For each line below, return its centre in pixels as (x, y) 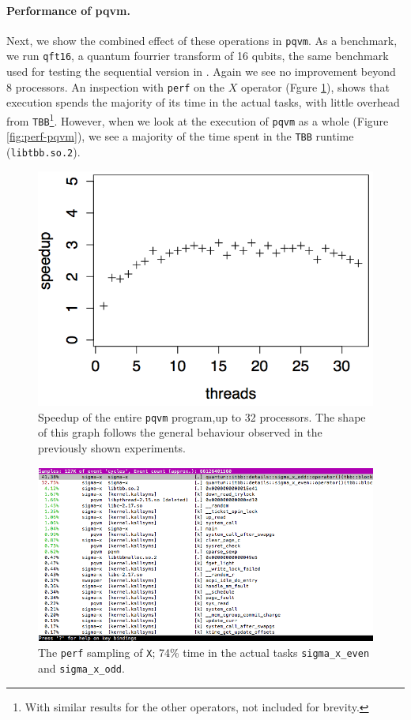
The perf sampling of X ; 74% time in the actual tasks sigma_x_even (204, 652)
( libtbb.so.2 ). (43, 151)
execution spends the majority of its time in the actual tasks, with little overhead (203, 102)
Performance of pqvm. (68, 10)
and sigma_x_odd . (81, 667)
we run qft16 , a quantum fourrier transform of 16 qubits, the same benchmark (198, 56)
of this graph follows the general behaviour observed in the (180, 432)
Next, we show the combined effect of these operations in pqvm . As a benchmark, (202, 40)
